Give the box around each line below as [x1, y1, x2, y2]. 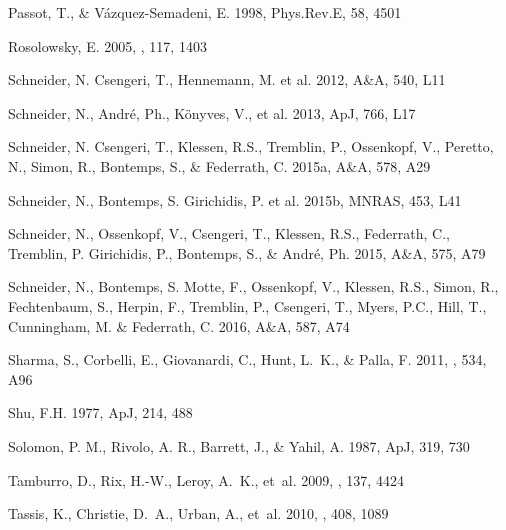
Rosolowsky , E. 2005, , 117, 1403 [8, 35, 207, 56]
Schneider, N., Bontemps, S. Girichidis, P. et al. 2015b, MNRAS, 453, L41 [8, 189, 462, 210]
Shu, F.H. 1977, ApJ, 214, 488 [8, 402, 193, 423]
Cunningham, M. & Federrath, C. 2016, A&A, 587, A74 [8, 315, 350, 336]
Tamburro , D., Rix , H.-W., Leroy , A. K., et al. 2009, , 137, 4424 [8, 469, 404, 490]
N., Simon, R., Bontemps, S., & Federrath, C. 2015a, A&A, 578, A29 [8, 155, 431, 176]
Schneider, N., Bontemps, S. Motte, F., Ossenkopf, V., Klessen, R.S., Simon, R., [8, 276, 499, 297]
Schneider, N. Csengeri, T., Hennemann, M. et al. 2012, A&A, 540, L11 [8, 69, 446, 90]
